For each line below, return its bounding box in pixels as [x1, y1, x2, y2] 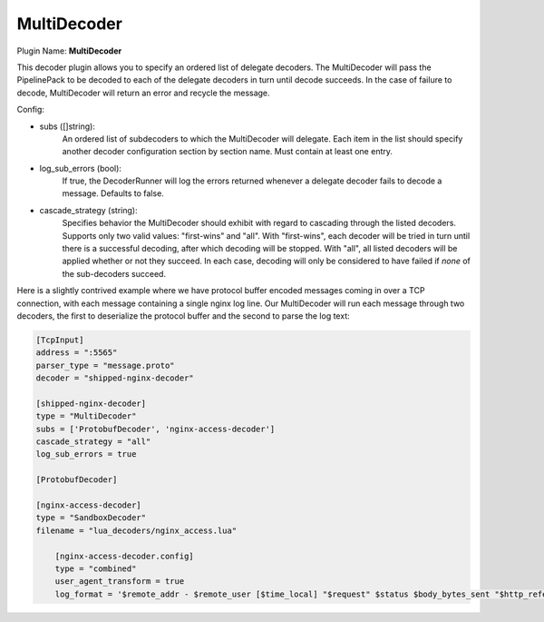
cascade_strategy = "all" [35, 437, 151, 447]
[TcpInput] [35, 334, 84, 345]
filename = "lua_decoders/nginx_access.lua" [35, 525, 238, 536]
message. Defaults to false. [62, 188, 165, 199]
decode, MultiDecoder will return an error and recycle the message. [16, 87, 271, 98]
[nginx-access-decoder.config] [54, 550, 194, 561]
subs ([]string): [39, 121, 95, 132]
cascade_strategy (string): [39, 204, 138, 215]
